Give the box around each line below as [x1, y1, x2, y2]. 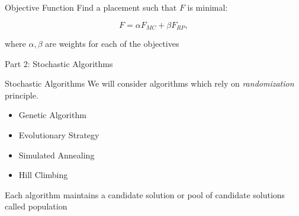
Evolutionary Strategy [18, 129, 99, 141]
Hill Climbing [18, 169, 68, 181]
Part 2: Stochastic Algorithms [5, 57, 113, 69]
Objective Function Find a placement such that [5, 1, 177, 13]
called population [5, 200, 67, 212]
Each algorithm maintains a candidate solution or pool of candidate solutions [5, 188, 285, 201]
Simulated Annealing [18, 148, 95, 161]
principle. [5, 88, 38, 101]
